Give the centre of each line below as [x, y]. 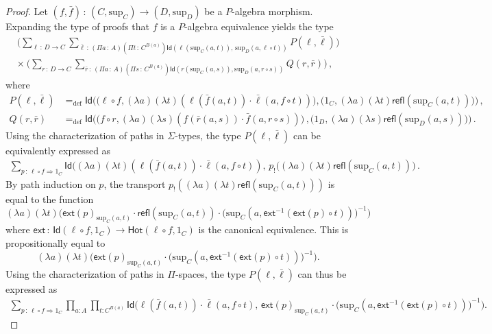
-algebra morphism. [272, 11]
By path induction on [51, 183]
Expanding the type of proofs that [77, 26]
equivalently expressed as [58, 150]
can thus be [322, 273]
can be [307, 135]
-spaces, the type [210, 273]
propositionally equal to [56, 242]
